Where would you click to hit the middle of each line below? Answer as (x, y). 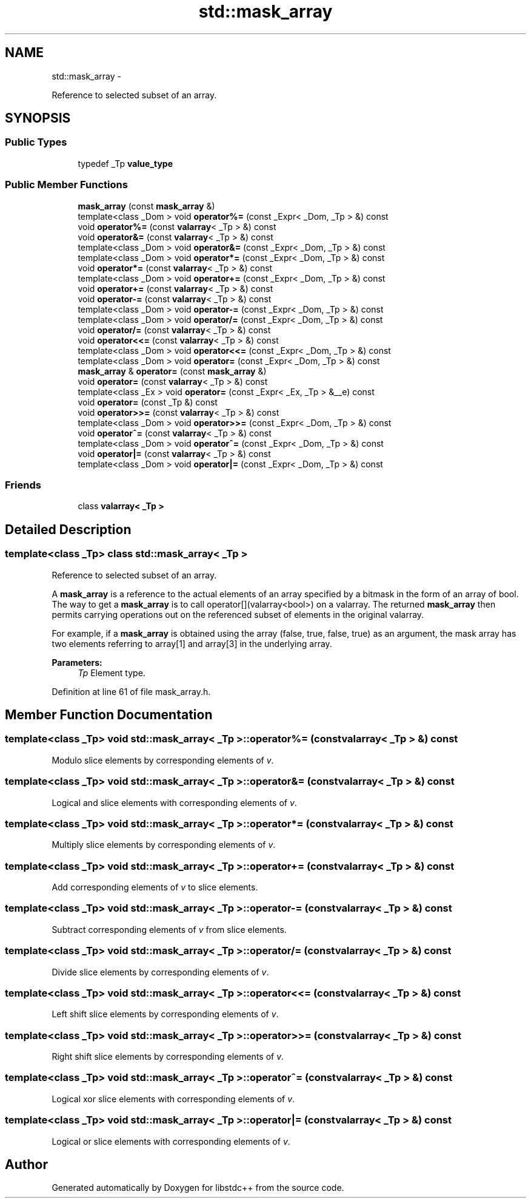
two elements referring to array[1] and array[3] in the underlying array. (192, 643)
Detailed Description (68, 529)
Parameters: (77, 662)
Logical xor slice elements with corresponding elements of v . (173, 1099)
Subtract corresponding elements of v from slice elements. (169, 929)
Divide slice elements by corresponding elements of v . (160, 972)
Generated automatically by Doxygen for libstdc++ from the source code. (198, 1188)
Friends (23, 485)
